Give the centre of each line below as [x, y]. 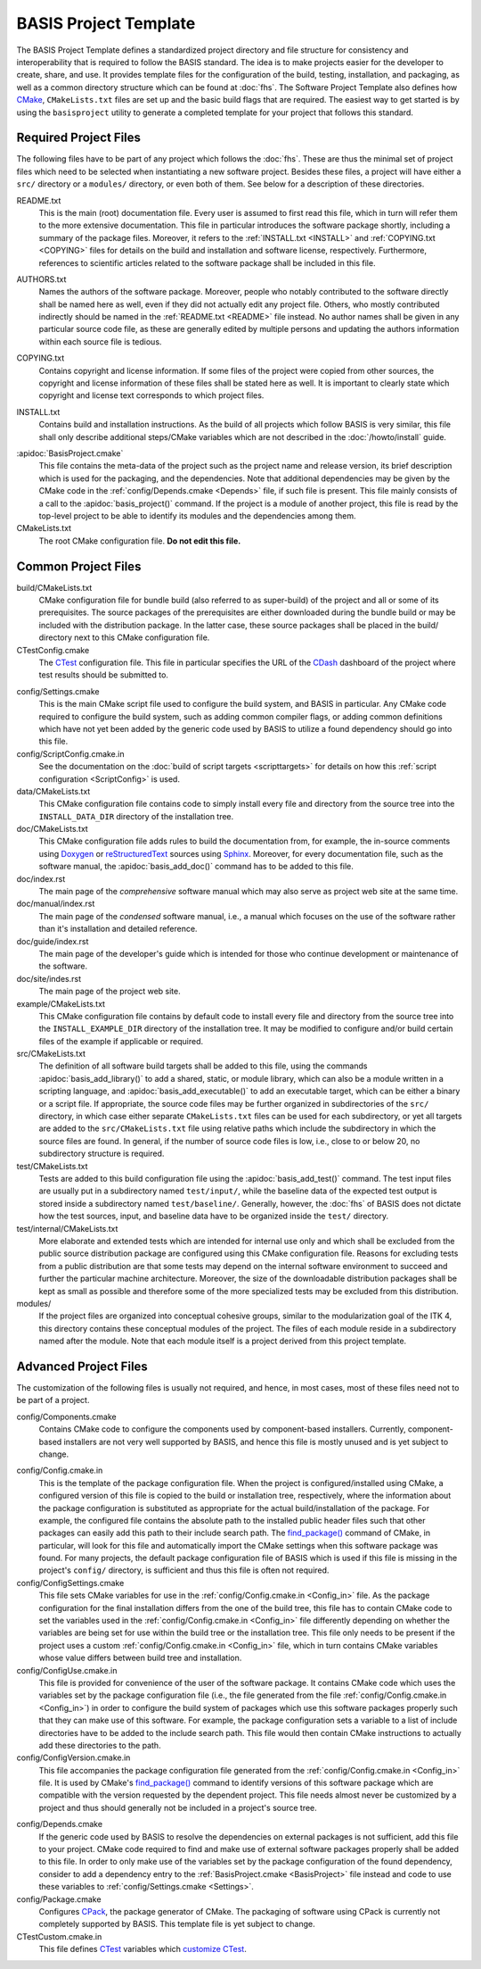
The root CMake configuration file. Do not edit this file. [140, 541]
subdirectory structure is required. [102, 1154]
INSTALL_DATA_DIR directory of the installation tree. [136, 816]
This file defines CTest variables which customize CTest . [143, 1949]
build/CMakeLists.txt [54, 587]
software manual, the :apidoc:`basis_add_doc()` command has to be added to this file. [196, 867]
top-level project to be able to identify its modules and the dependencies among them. [197, 515]
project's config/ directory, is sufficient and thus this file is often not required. [184, 1570]
